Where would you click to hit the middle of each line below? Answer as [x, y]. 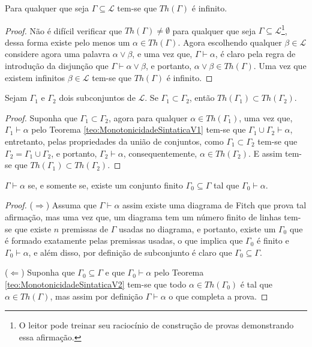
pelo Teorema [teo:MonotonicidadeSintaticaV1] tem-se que [139, 129]
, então [202, 98]
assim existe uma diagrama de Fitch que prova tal [214, 205]
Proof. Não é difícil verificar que [64, 30]
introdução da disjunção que [57, 66]
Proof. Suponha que [41, 117]
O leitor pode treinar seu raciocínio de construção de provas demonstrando [156, 325]
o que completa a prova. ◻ [218, 296]
